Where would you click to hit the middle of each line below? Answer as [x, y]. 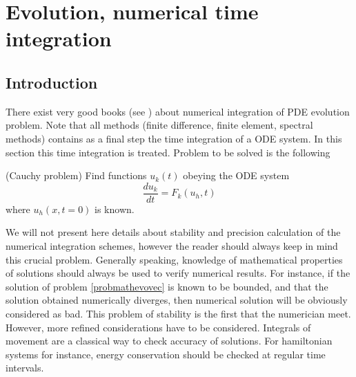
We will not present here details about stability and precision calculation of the [173, 232]
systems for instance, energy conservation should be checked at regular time [166, 354]
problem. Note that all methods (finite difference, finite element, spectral [159, 125]
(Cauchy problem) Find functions [76, 175]
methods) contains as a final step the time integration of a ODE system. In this [174, 138]
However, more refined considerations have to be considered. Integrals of [158, 327]
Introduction [52, 82]
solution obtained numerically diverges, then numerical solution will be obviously [177, 300]
